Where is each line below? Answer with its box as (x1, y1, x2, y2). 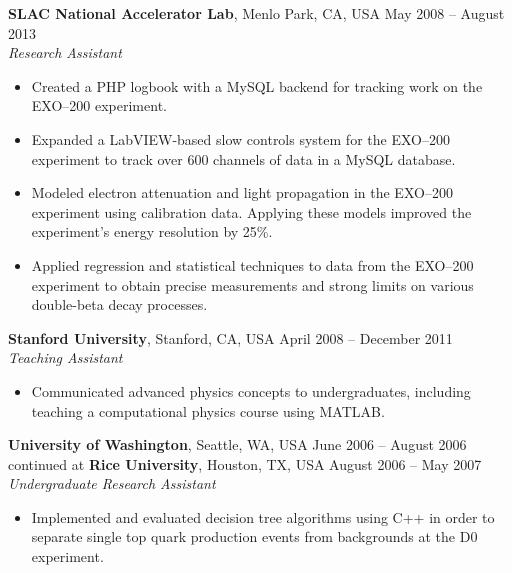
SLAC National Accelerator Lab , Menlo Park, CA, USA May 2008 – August (8, 3, 505, 23)
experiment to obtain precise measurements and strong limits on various (31, 274, 474, 295)
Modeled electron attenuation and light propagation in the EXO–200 (31, 182, 453, 203)
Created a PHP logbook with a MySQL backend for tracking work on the (31, 75, 483, 96)
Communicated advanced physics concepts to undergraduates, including (31, 380, 471, 401)
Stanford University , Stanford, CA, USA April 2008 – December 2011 (8, 327, 453, 348)
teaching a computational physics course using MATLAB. (31, 400, 385, 421)
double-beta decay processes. (31, 294, 208, 315)
